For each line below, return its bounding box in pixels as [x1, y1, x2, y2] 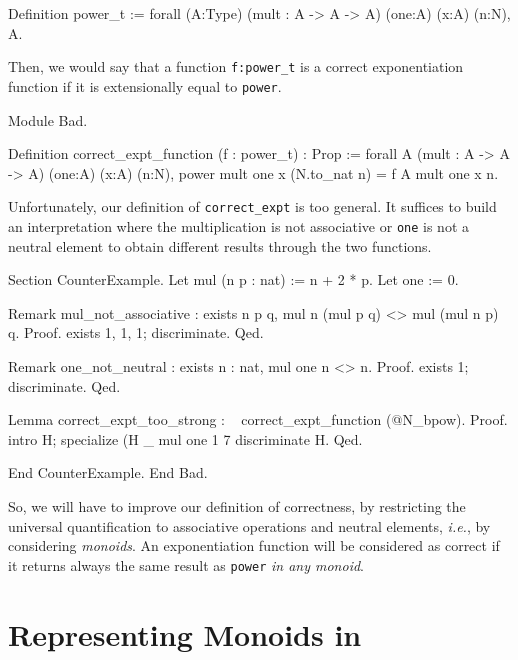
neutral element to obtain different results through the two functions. [8, 235, 432, 256]
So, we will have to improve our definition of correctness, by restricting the [8, 495, 466, 516]
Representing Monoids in [8, 613, 362, 654]
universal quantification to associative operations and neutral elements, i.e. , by [8, 515, 491, 536]
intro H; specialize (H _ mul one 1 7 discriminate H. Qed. [8, 428, 363, 449]
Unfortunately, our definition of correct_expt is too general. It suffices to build [8, 196, 497, 217]
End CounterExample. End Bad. [8, 462, 208, 483]
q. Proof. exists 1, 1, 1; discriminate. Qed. [8, 322, 264, 343]
